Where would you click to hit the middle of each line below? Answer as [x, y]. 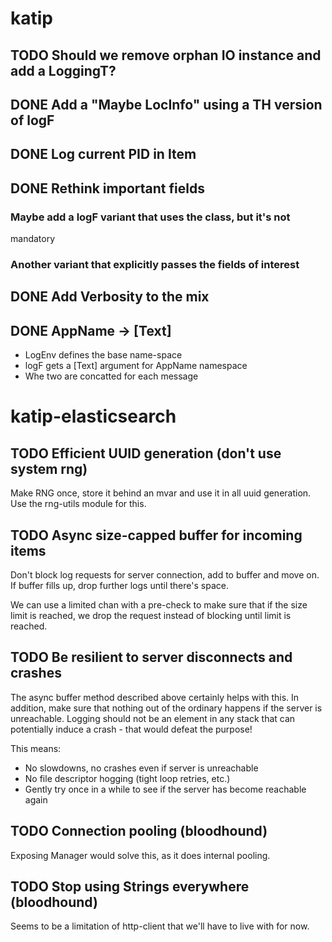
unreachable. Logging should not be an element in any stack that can [153, 718]
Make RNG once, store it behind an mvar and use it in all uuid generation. [161, 493]
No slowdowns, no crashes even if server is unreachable [141, 768]
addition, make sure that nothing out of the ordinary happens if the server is [166, 708]
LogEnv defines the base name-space [103, 355]
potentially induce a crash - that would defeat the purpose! [131, 729]
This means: [36, 748]
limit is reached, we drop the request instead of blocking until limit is [151, 615]
